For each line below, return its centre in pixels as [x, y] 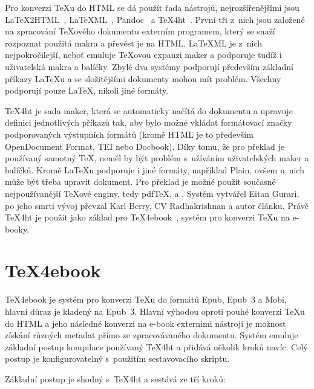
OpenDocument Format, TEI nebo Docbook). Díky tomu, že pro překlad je [145, 146]
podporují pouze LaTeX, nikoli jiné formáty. [87, 90]
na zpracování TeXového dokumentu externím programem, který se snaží [140, 31]
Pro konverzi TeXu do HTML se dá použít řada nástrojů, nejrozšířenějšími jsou [152, 7]
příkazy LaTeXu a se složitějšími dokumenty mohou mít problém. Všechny [143, 78]
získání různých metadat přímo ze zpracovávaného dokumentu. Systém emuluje [152, 335]
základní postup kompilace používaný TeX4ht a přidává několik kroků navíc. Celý [156, 346]
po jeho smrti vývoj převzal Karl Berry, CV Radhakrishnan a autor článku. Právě [157, 205]
